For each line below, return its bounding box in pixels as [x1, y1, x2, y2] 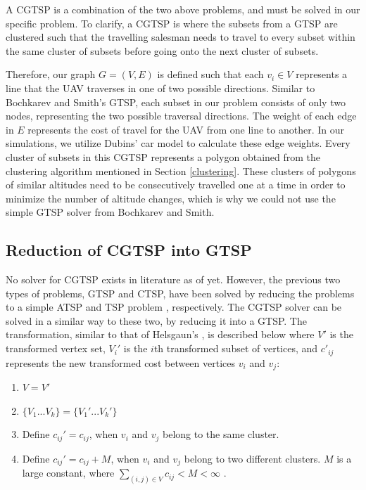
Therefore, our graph [6, 67, 96, 82]
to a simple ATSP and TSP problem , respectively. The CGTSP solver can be [6, 299, 342, 314]
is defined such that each [157, 67, 264, 82]
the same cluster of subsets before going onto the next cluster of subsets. [6, 43, 319, 58]
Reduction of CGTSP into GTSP [6, 239, 252, 261]
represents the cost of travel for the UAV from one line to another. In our [27, 122, 344, 136]
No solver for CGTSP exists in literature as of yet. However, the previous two [6, 272, 341, 287]
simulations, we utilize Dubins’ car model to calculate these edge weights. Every [6, 136, 351, 150]
